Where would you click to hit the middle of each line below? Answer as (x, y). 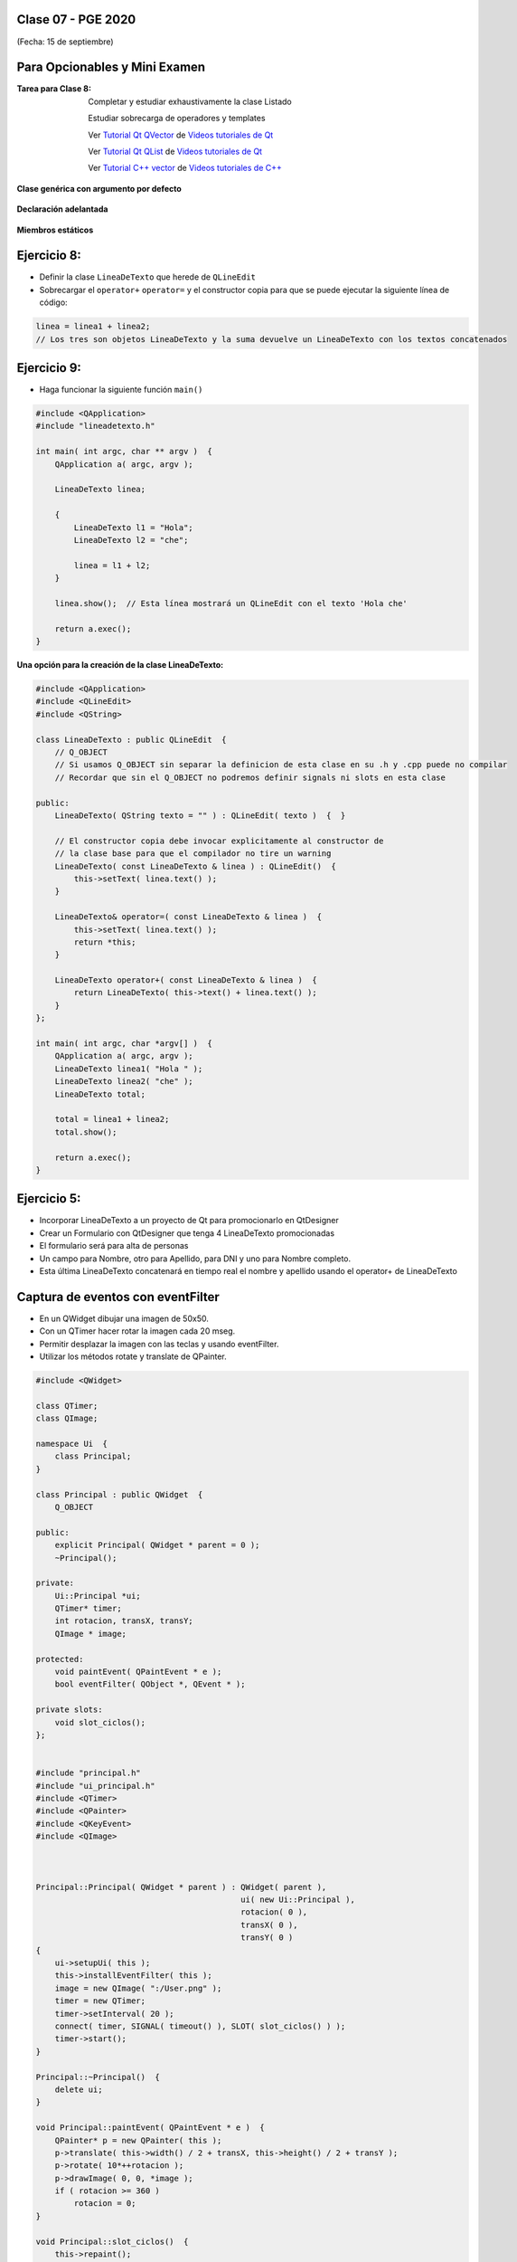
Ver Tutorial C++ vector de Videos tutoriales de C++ (185, 168)
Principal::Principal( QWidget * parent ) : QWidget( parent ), (181, 1887)
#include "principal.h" (89, 1773)
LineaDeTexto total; (100, 1094)
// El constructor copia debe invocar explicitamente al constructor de (219, 841)
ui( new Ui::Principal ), (298, 1900)
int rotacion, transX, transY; (124, 1621)
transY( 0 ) (267, 1938)
